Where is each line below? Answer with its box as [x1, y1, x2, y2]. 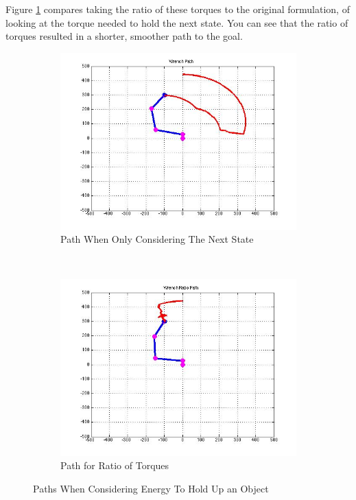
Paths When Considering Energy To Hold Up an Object [33, 481, 269, 495]
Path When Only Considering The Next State [60, 232, 254, 246]
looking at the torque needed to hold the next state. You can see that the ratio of [5, 15, 348, 29]
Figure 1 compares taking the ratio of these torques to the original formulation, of [5, 2, 350, 16]
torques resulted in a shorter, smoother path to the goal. [5, 29, 243, 43]
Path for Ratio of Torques [60, 458, 169, 473]
